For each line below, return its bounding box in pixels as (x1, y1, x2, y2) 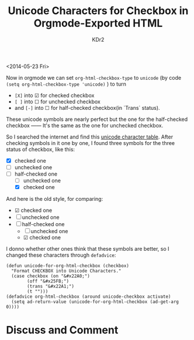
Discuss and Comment (6, 324, 119, 337)
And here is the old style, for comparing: (6, 196, 103, 203)
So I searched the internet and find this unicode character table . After (6, 133, 174, 140)
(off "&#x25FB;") (27, 278, 69, 284)
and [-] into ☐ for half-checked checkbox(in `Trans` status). (14, 104, 160, 111)
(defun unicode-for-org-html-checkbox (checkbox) (6, 263, 130, 269)
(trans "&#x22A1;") (27, 284, 75, 289)
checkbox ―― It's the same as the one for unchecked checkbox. (6, 122, 164, 129)
